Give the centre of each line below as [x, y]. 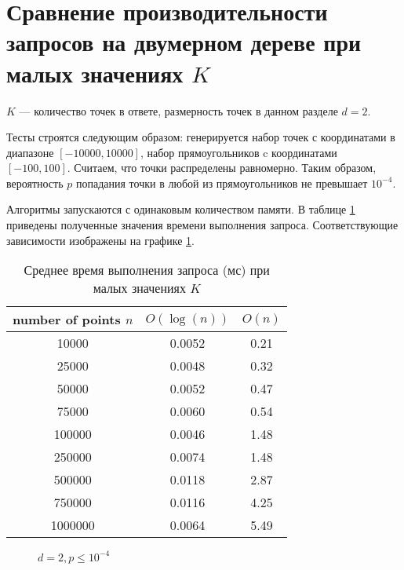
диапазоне [30, 152]
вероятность [35, 183]
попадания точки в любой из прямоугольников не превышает [222, 183]
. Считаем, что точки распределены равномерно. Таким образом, [222, 168]
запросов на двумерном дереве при [184, 42]
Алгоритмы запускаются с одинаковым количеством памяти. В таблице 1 [181, 209]
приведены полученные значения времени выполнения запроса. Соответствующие [202, 225]
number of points [67, 320]
